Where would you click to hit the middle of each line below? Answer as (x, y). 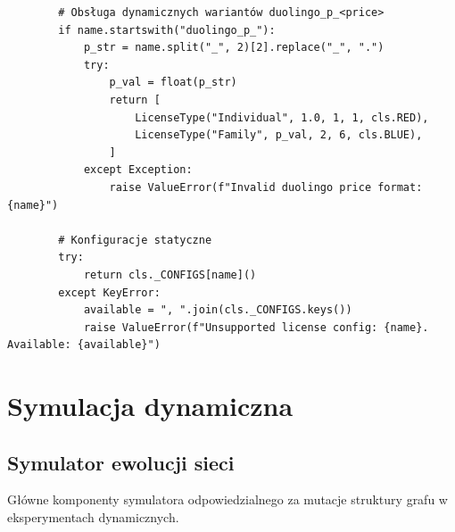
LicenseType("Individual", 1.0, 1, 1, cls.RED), (282, 117)
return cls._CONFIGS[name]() (170, 274)
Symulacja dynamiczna (150, 406)
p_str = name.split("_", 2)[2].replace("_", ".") (234, 48)
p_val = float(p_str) (173, 83)
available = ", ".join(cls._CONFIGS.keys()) (218, 310)
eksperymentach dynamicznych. (93, 517)
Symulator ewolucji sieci (121, 462)
